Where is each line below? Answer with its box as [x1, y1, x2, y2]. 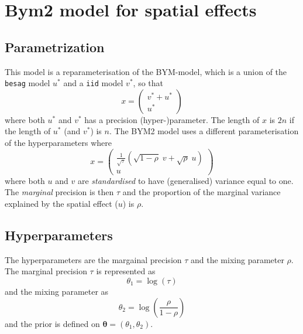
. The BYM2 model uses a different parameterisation [109, 125, 299, 137]
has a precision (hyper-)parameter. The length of [84, 113, 260, 125]
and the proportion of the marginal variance [122, 186, 281, 198]
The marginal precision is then [5, 186, 114, 198]
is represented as [96, 265, 156, 277]
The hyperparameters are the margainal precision [5, 253, 182, 265]
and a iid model [63, 77, 123, 89]
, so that [133, 77, 164, 89]
